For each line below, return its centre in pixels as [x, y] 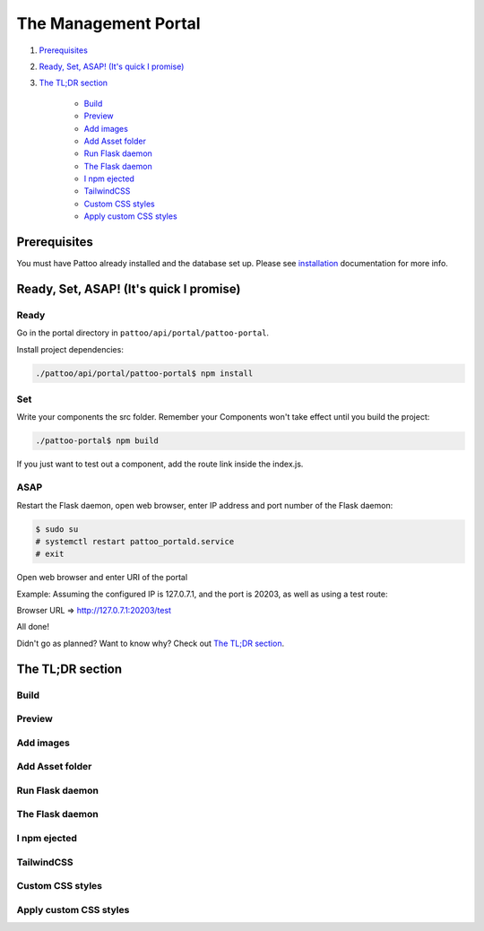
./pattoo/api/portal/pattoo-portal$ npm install [144, 373]
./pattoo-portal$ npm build [97, 441]
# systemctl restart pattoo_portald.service [135, 541]
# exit [50, 554]
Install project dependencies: [70, 349]
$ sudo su [57, 529]
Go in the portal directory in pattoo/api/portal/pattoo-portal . [143, 333]
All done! [33, 627]
